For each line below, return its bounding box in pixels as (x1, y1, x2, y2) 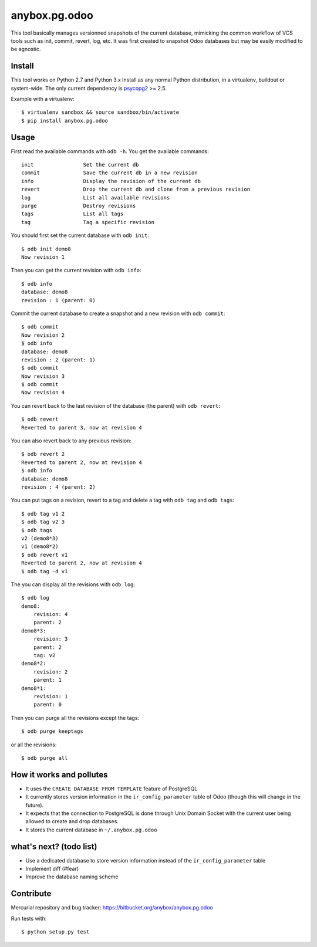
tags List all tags (21, 211, 124, 217)
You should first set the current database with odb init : (11, 232, 149, 239)
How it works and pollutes (11, 769, 108, 780)
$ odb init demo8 (21, 245, 71, 252)
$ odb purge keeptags (21, 728, 83, 735)
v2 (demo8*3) (21, 535, 59, 542)
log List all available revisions (21, 194, 170, 201)
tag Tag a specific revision (21, 219, 155, 225)
